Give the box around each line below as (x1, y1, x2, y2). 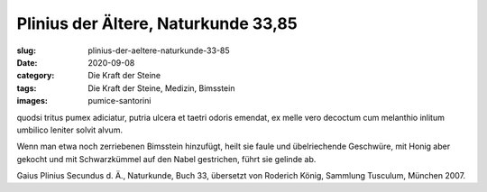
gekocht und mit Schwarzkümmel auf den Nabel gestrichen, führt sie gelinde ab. (16, 153, 317, 164)
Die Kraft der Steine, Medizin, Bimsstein (87, 82, 235, 94)
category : (16, 70, 55, 81)
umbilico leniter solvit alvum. (16, 124, 124, 135)
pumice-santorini (87, 96, 152, 106)
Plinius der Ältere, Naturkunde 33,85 (16, 14, 298, 33)
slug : (16, 45, 36, 56)
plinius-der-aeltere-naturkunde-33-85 (87, 45, 230, 56)
